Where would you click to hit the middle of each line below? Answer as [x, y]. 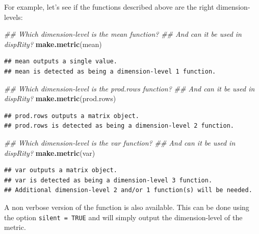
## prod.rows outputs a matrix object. [72, 116]
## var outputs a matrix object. [61, 170]
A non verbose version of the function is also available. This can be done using [127, 207]
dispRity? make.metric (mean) [53, 44]
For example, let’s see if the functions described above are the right [109, 7]
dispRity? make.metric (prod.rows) [60, 98]
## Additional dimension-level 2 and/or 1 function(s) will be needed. [128, 190]
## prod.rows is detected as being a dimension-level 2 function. [119, 126]
